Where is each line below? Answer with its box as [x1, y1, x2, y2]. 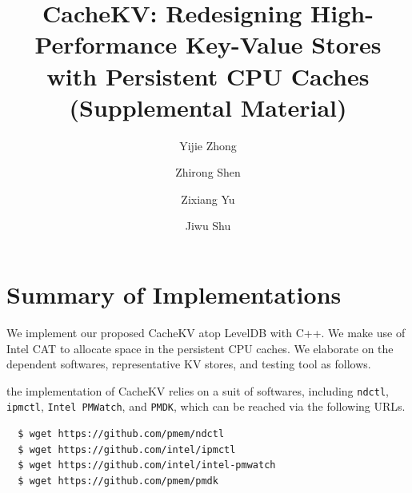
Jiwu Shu [185, 217, 231, 234]
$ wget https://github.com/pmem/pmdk [18, 475, 218, 487]
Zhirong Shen [175, 164, 241, 181]
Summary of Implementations [6, 278, 342, 311]
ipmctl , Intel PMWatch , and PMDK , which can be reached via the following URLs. [6, 398, 406, 415]
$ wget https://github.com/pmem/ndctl [18, 428, 225, 440]
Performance [34, 28, 178, 61]
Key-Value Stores [185, 28, 382, 61]
